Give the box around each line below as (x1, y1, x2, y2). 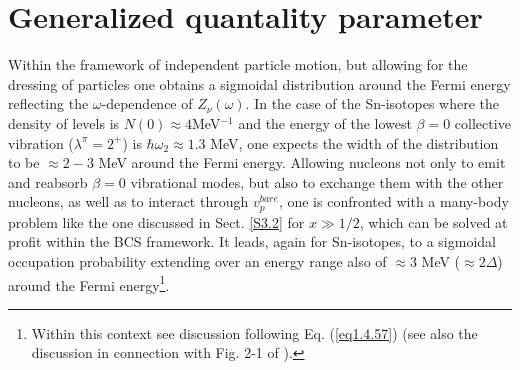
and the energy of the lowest (238, 112, 412, 133)
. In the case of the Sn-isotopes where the (245, 93, 499, 114)
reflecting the (8, 93, 89, 114)
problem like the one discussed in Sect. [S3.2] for (8, 211, 305, 232)
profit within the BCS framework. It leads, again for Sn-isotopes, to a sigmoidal (8, 231, 496, 252)
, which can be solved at (359, 211, 508, 232)
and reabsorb (8, 171, 88, 192)
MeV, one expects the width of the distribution (210, 132, 499, 153)
